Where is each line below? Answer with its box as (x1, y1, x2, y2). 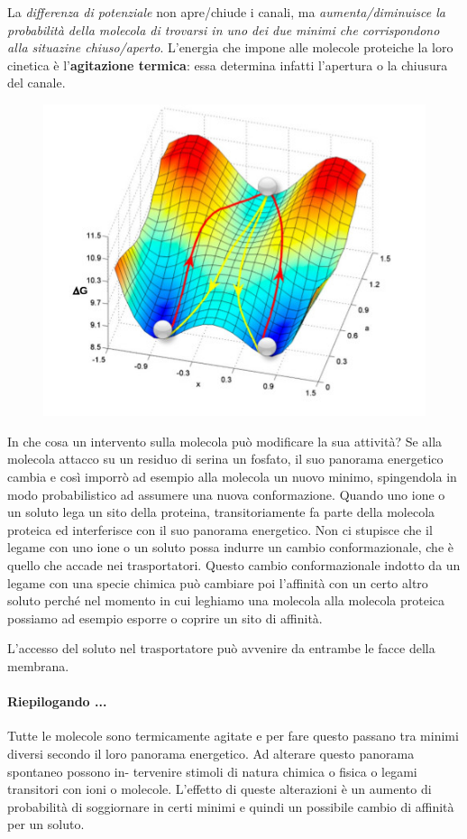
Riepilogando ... (7, 692, 107, 711)
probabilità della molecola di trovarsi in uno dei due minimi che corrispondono (7, 20, 440, 39)
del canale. (7, 73, 66, 92)
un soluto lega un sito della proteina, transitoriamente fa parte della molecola (7, 502, 435, 521)
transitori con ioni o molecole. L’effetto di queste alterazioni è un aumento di (7, 779, 432, 798)
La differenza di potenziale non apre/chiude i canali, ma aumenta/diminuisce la (7, 3, 445, 21)
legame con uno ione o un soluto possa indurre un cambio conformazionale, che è (7, 538, 453, 557)
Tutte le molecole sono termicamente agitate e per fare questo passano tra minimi (7, 726, 459, 745)
